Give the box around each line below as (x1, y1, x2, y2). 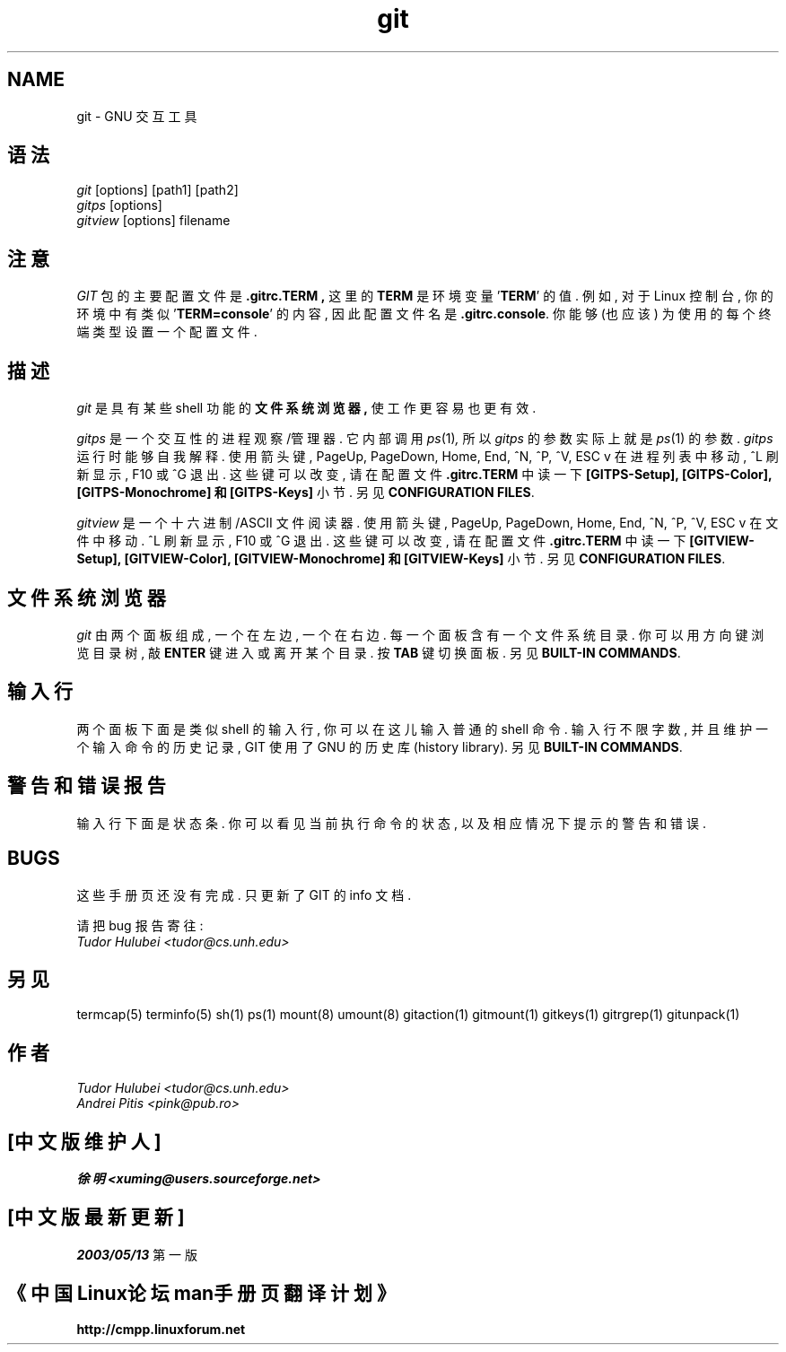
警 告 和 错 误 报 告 (7, 774, 166, 798)
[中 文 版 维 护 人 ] (7, 1130, 162, 1153)
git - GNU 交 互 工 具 (76, 108, 197, 124)
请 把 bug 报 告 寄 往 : (76, 917, 204, 933)
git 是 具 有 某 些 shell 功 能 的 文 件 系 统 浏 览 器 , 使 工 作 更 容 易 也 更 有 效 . (76, 400, 537, 416)
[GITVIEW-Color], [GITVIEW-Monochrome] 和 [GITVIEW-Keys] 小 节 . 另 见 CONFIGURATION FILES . (124, 551, 726, 567)
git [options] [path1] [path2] (76, 182, 239, 198)
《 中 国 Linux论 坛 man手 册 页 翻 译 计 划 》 (7, 1282, 397, 1305)
